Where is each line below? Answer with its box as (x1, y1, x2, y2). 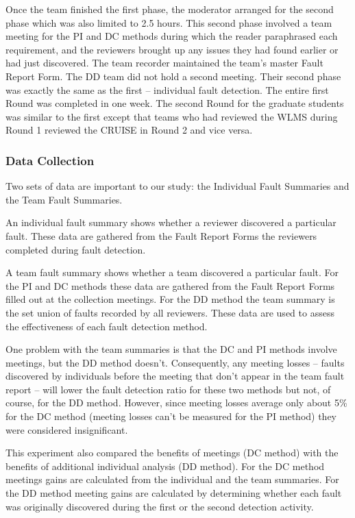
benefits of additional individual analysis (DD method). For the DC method (5, 458, 325, 473)
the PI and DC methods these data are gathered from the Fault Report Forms (5, 278, 335, 293)
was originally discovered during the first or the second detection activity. (5, 499, 314, 513)
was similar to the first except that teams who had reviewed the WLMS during (5, 109, 338, 123)
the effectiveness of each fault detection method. (5, 319, 208, 333)
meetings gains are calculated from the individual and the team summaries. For (5, 472, 339, 486)
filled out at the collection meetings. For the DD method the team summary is (5, 292, 335, 306)
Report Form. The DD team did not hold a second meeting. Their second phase (5, 69, 341, 83)
